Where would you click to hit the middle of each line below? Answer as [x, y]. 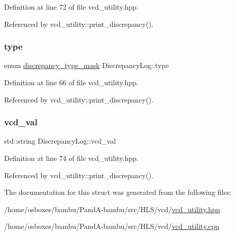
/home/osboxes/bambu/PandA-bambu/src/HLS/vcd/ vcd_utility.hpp [112, 209]
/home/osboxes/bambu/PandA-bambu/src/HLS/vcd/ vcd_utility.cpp [112, 226]
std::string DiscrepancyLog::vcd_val [60, 141]
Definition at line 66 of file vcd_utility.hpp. [71, 82]
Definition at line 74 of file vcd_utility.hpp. [71, 158]
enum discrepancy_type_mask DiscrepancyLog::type [87, 65]
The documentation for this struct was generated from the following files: [118, 192]
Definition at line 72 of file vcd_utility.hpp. [71, 7]
